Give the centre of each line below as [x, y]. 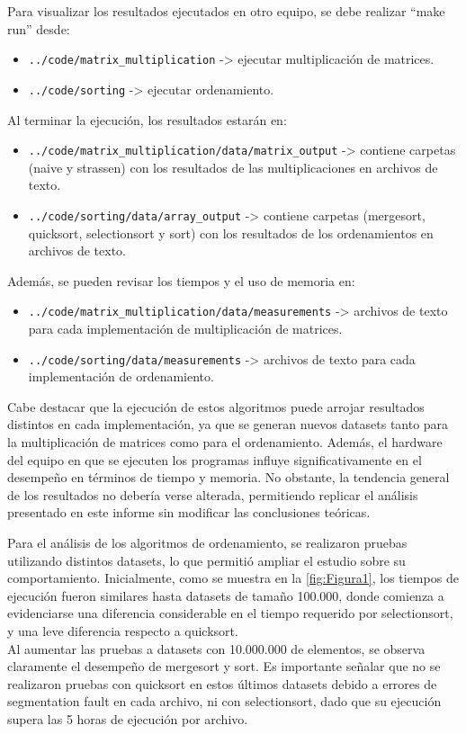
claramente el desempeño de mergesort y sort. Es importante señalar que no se [224, 666]
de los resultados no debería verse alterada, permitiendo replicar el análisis [213, 494]
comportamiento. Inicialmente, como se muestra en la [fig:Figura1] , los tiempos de [233, 578]
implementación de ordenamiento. [121, 376]
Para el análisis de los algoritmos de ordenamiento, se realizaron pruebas [207, 543]
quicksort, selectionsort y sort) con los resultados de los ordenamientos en [231, 233]
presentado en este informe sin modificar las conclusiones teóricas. [189, 512]
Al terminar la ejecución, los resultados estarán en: [147, 119]
